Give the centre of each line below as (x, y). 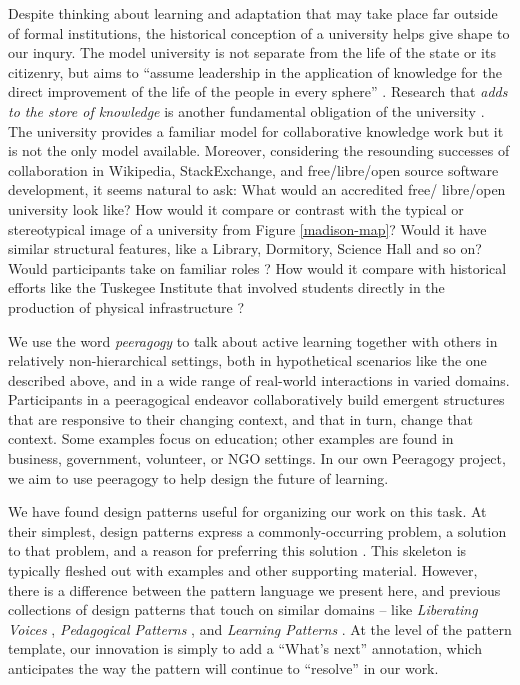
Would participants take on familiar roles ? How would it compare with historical (257, 267)
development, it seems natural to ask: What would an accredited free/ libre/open (257, 189)
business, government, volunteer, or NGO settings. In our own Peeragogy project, (257, 458)
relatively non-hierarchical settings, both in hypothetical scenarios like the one (247, 360)
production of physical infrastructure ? (126, 306)
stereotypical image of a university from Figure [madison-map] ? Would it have (247, 228)
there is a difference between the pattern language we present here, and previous (254, 589)
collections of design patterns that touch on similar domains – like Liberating (243, 609)
